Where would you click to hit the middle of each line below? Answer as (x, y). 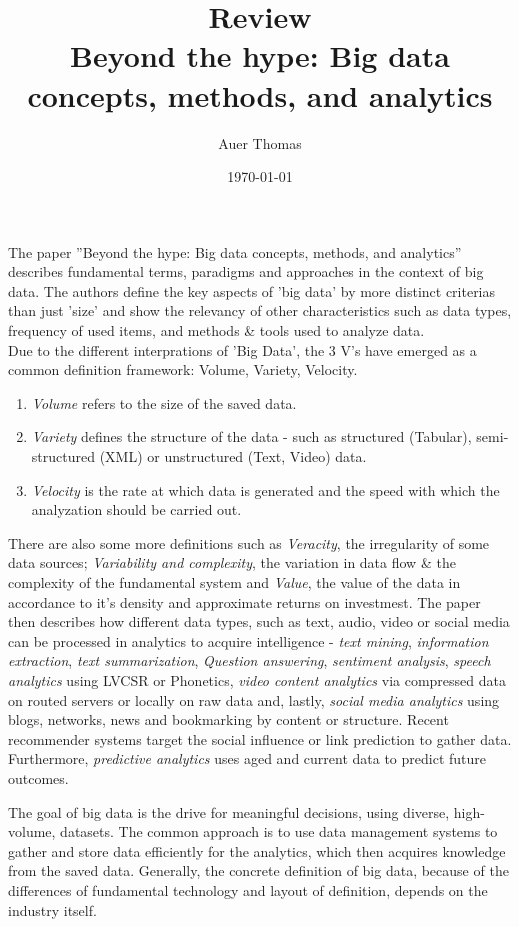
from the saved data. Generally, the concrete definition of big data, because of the (258, 870)
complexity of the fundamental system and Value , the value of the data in (234, 582)
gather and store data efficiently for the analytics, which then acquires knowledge (257, 850)
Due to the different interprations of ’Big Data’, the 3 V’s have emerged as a (242, 349)
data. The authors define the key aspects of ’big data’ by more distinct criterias (252, 290)
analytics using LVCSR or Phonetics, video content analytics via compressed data (257, 679)
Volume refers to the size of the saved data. (164, 402)
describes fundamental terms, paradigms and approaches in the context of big (246, 271)
